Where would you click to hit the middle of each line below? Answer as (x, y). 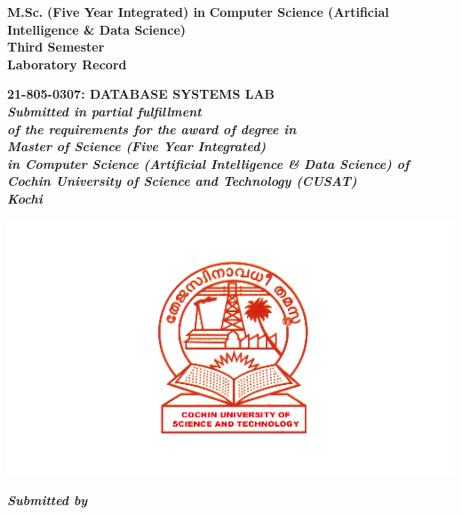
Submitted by (48, 500)
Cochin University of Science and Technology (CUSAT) (182, 181)
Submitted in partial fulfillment (104, 111)
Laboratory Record (67, 64)
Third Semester (56, 47)
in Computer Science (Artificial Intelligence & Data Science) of (208, 163)
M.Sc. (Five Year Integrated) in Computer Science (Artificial (198, 12)
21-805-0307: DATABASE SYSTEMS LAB (141, 94)
